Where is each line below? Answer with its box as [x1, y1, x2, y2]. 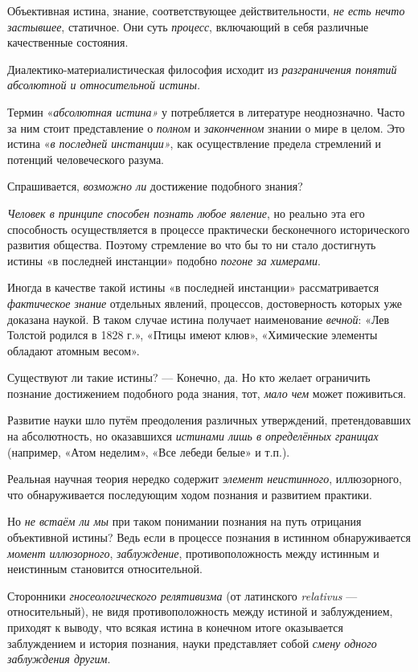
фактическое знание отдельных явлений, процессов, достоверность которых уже [7, 294, 403, 311]
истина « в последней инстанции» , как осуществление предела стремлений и [7, 135, 382, 152]
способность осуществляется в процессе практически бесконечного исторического [7, 220, 410, 237]
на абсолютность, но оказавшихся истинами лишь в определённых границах [7, 428, 379, 445]
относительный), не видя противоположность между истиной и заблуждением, [7, 603, 393, 620]
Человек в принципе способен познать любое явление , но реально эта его [7, 204, 365, 221]
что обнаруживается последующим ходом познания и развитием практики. [7, 486, 372, 502]
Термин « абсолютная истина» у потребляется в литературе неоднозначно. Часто [7, 103, 405, 120]
